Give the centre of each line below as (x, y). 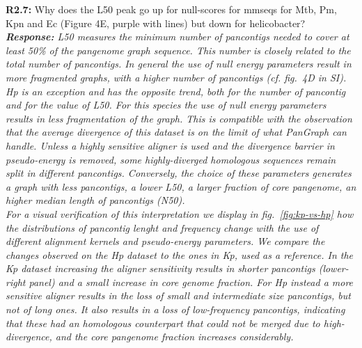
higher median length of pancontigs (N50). (95, 200)
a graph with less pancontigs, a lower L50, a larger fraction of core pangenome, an (181, 186)
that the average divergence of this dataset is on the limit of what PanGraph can (176, 132)
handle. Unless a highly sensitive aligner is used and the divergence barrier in (170, 145)
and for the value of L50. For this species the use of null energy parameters (166, 105)
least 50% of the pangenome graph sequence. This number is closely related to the (178, 50)
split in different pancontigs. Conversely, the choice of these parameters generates (179, 173)
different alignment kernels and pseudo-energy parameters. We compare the (165, 241)
